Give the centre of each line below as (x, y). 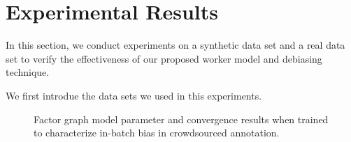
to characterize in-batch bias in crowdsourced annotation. (157, 133)
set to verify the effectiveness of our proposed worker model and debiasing (164, 58)
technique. (28, 72)
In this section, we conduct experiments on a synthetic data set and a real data (175, 45)
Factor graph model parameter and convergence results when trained (181, 119)
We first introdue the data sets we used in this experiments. (134, 95)
